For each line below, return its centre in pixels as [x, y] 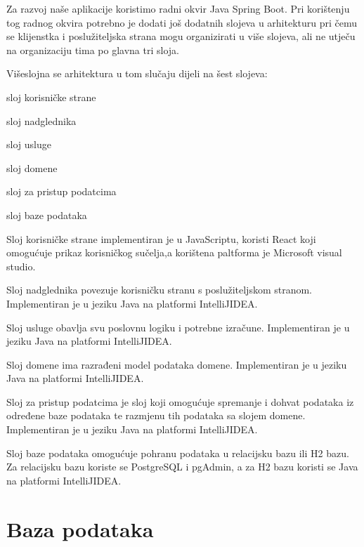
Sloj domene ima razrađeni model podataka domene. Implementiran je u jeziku [177, 364]
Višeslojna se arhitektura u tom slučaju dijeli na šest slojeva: [137, 73]
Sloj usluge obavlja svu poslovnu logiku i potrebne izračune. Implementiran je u [178, 327]
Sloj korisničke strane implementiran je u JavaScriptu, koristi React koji [161, 238]
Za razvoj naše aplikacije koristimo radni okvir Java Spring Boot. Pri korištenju [178, 8]
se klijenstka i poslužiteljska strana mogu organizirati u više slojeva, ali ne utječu [181, 36]
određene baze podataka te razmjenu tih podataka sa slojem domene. [156, 415]
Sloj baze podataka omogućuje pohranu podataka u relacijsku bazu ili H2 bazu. [178, 453]
